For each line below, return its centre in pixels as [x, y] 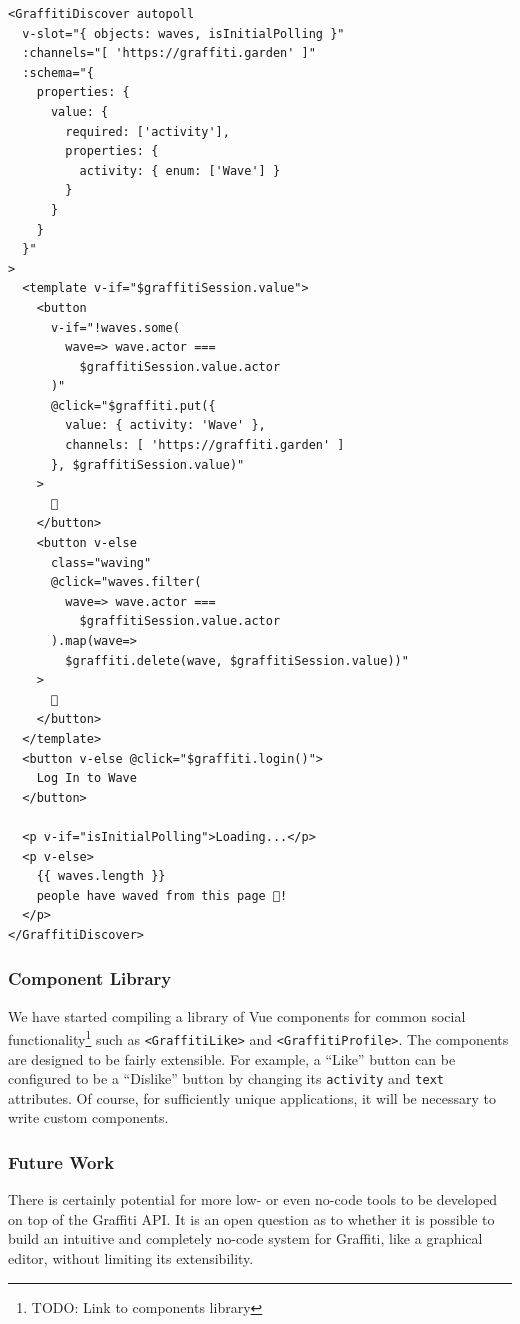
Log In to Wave [86, 778]
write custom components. [88, 1117]
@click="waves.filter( [126, 582]
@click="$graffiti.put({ [133, 405]
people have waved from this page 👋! [162, 895]
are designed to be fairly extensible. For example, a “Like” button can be [232, 1058]
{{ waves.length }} [101, 876]
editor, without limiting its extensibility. [131, 1258]
